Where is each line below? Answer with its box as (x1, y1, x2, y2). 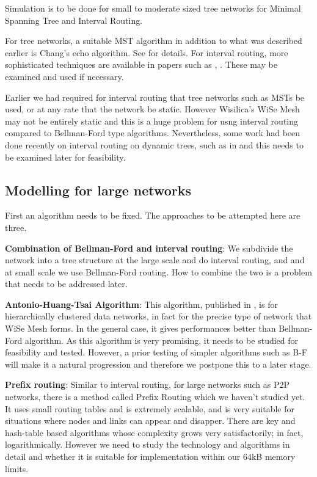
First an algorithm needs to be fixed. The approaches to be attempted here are (5, 209, 301, 222)
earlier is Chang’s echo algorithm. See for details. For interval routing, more (5, 46, 288, 59)
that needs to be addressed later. (5, 277, 128, 290)
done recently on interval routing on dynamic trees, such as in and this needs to (5, 138, 304, 151)
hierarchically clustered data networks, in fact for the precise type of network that (5, 310, 312, 322)
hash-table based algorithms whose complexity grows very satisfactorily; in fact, (5, 426, 304, 439)
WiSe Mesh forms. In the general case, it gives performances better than (5, 322, 276, 335)
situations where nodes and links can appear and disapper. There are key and (5, 414, 296, 427)
